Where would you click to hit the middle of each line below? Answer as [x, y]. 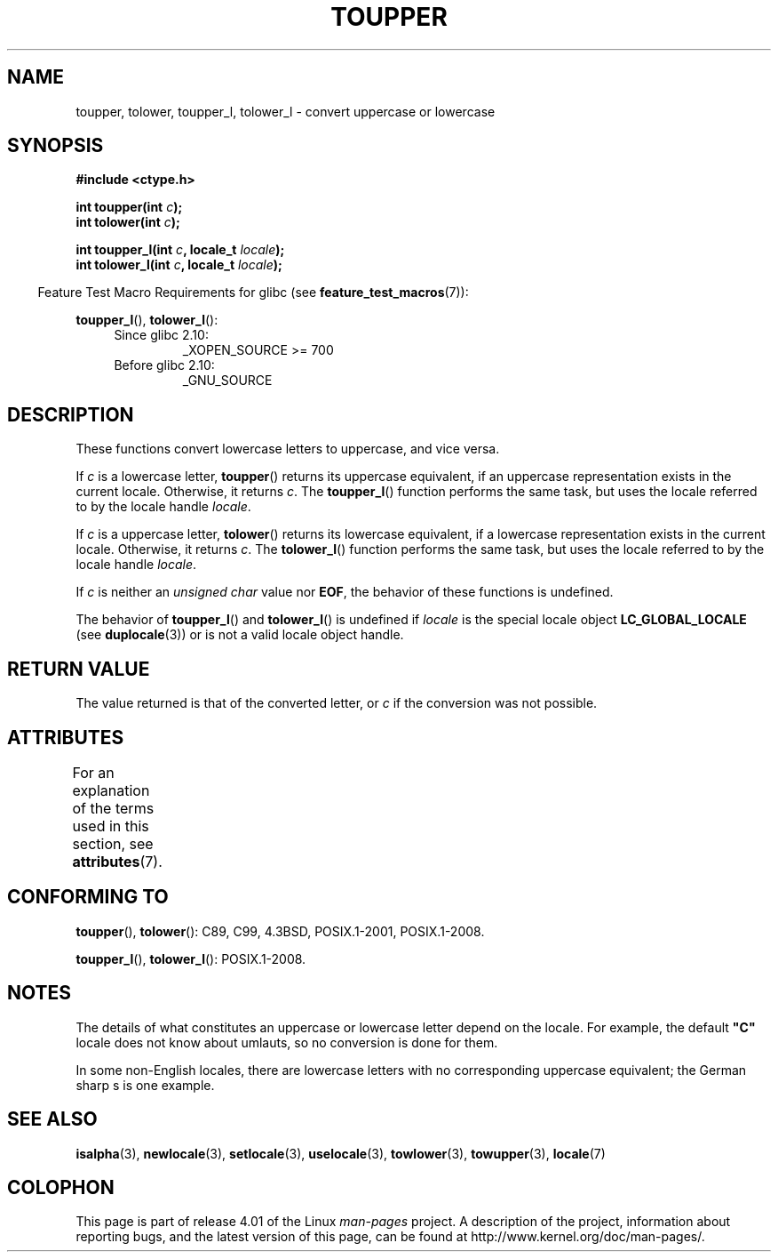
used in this [111, 826]
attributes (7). [117, 861]
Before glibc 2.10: [164, 365]
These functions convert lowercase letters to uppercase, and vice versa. [288, 449]
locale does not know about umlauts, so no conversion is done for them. [287, 1042]
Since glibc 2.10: [161, 335]
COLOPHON [61, 1187]
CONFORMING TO [88, 897]
